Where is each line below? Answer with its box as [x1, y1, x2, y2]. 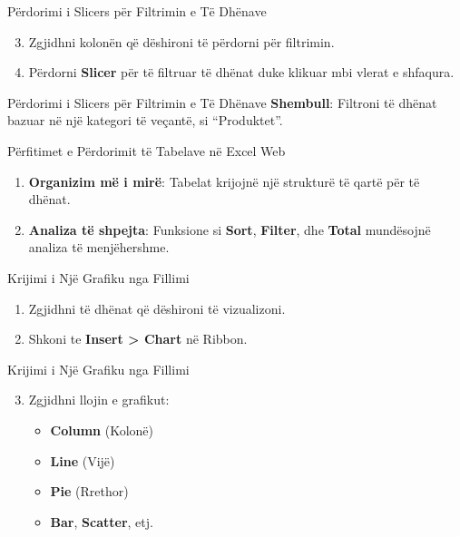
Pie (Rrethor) [50, 482, 129, 501]
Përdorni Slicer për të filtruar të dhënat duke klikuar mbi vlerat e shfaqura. [28, 63, 455, 82]
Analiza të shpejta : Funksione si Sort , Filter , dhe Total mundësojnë [28, 220, 431, 239]
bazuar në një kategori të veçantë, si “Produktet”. [7, 111, 283, 130]
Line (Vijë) [50, 451, 115, 470]
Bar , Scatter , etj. [50, 512, 153, 531]
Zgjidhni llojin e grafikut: [28, 390, 170, 409]
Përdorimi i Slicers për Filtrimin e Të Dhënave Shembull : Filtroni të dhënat [7, 93, 437, 112]
